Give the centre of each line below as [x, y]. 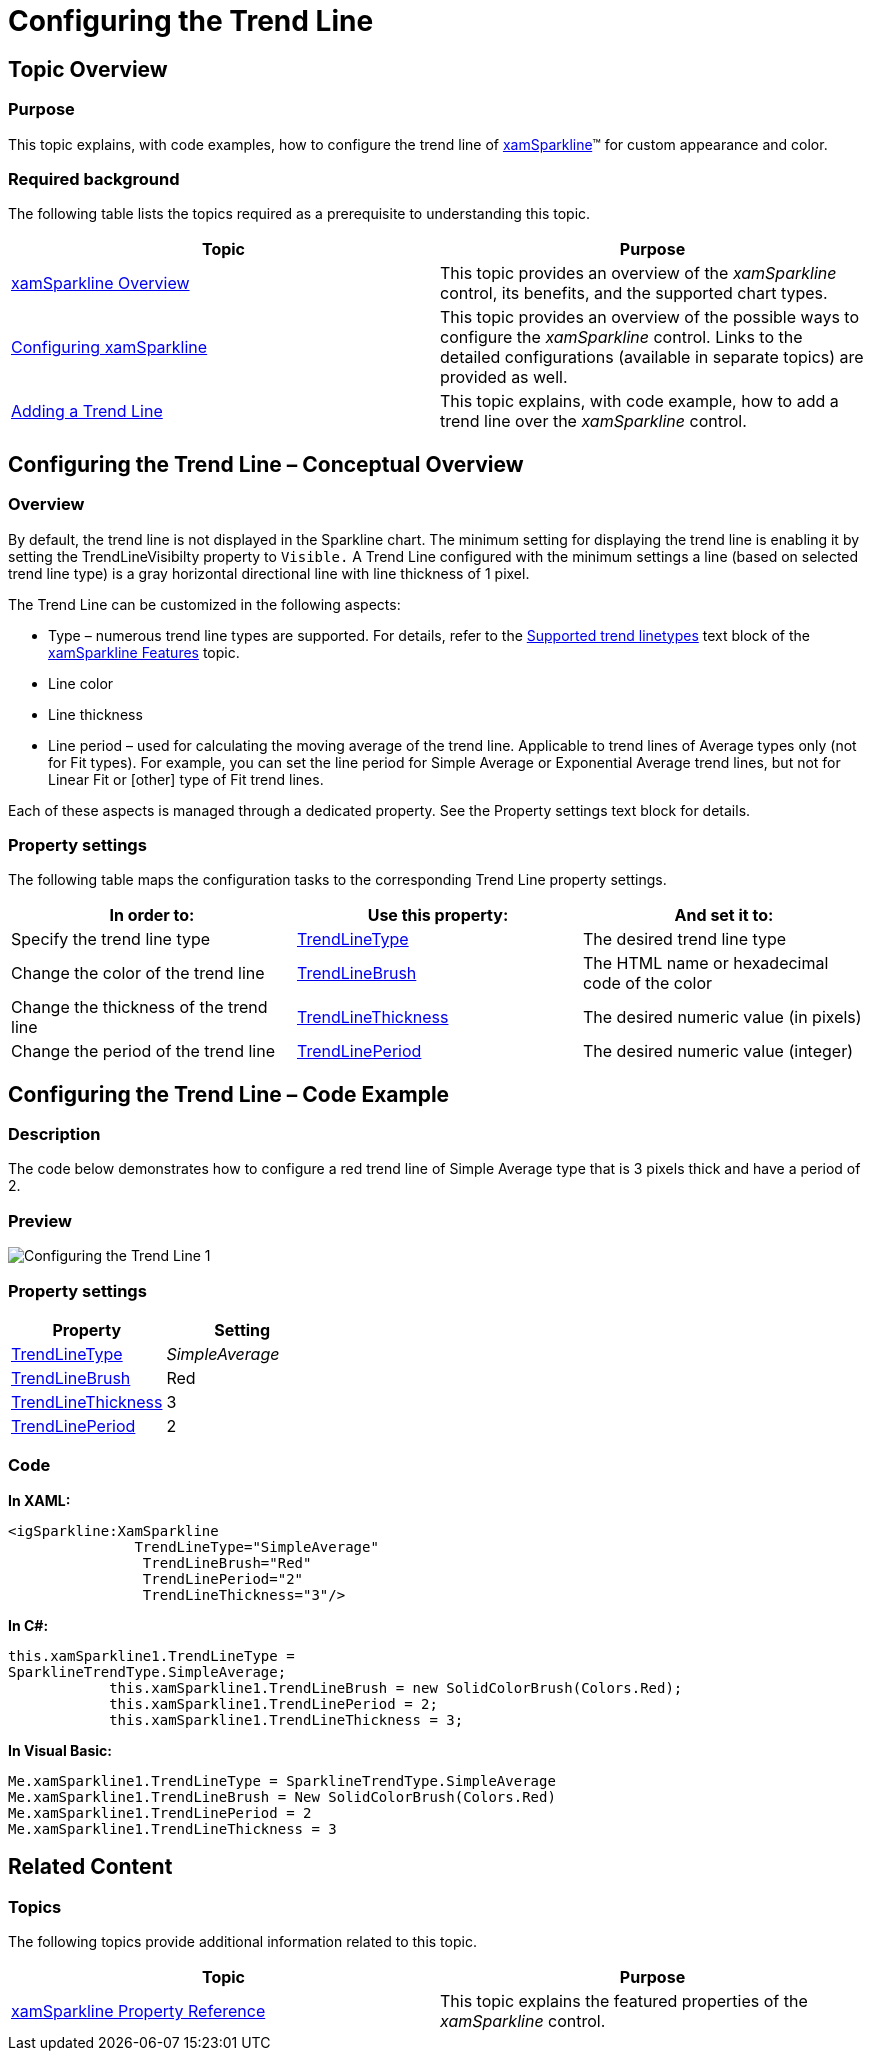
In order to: [152, 915]
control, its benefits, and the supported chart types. [634, 293]
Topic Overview [88, 69]
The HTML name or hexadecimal [705, 963]
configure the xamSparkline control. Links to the [621, 337]
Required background [94, 178]
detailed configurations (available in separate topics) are [652, 357]
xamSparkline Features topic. [144, 652]
